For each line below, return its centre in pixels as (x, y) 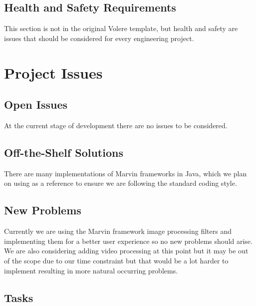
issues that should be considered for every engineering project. (99, 38)
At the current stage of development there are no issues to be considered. (116, 125)
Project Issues (53, 72)
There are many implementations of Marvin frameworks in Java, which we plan (126, 173)
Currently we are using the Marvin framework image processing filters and (118, 231)
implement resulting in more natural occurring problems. (91, 270)
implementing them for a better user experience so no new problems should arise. (128, 241)
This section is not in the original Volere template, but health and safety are (121, 28)
